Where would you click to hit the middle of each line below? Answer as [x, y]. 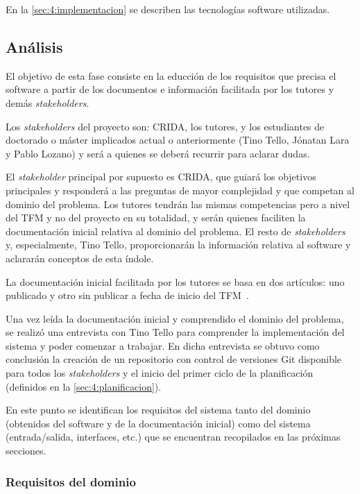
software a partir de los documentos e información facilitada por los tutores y [170, 89]
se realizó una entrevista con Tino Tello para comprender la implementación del [175, 332]
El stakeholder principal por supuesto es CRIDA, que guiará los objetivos [161, 177]
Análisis [34, 46]
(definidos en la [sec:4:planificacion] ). [84, 386]
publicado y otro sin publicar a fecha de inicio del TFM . [127, 295]
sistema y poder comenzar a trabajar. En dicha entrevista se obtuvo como [163, 345]
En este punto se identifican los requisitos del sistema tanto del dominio [158, 410]
